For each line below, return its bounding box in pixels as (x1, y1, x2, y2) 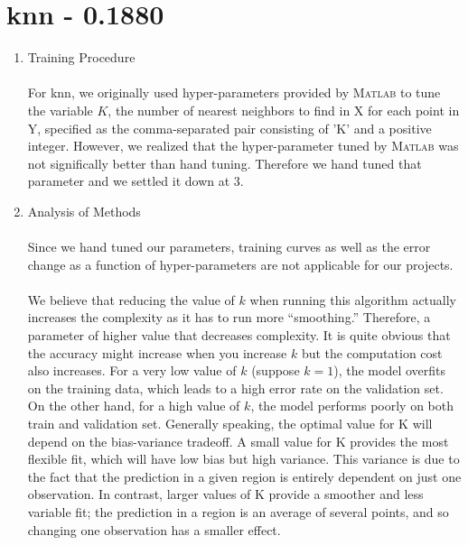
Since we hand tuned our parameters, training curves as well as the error (27, 237, 431, 256)
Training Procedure (27, 48, 136, 67)
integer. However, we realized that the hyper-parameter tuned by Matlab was (27, 136, 459, 155)
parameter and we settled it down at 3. (27, 171, 244, 190)
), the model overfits (333, 361, 445, 380)
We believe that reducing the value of (27, 290, 235, 309)
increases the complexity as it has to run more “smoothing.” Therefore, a (27, 308, 431, 327)
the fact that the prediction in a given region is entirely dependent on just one (27, 466, 462, 485)
